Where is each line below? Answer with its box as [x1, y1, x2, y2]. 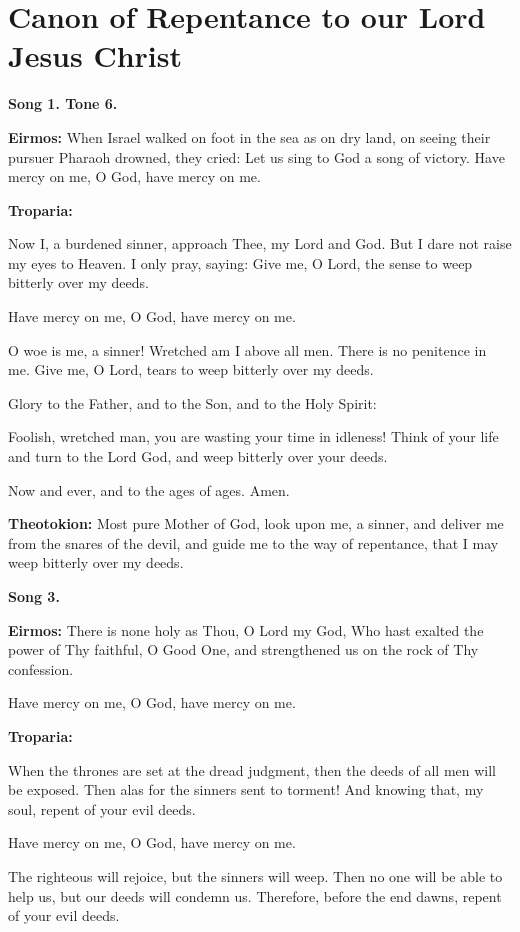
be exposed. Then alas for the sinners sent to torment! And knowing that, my [8, 779, 484, 800]
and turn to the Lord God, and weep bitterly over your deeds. [8, 446, 388, 467]
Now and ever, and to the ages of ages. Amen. [8, 479, 290, 500]
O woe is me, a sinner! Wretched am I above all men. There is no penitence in [8, 339, 487, 360]
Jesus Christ [8, 35, 183, 76]
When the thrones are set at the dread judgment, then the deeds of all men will [8, 759, 496, 780]
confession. [8, 658, 74, 679]
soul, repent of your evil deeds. [8, 798, 196, 819]
